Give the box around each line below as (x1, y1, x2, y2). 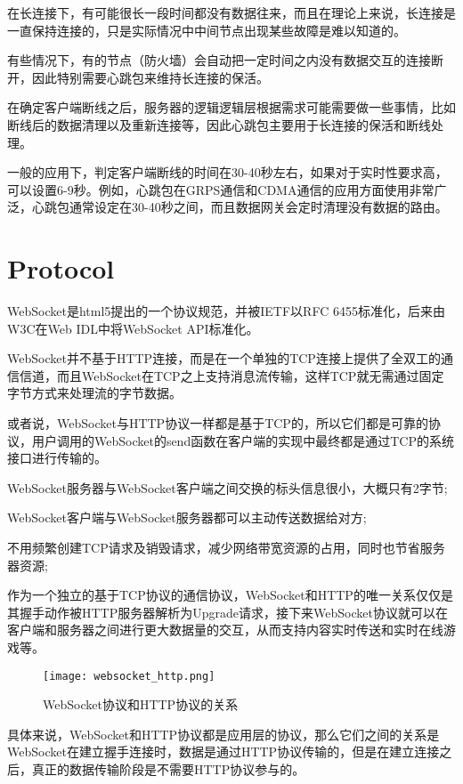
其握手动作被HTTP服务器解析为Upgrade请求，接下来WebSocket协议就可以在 (7, 602, 448, 621)
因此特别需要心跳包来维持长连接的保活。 (31, 68, 269, 86)
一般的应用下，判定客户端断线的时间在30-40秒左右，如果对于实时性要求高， (7, 163, 448, 182)
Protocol (7, 250, 115, 287)
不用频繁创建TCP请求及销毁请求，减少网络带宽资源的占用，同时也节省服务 (7, 538, 445, 556)
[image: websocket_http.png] (43, 669, 215, 683)
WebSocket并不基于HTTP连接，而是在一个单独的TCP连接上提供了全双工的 (7, 349, 441, 368)
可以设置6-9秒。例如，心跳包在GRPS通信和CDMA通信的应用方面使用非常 (7, 180, 435, 198)
